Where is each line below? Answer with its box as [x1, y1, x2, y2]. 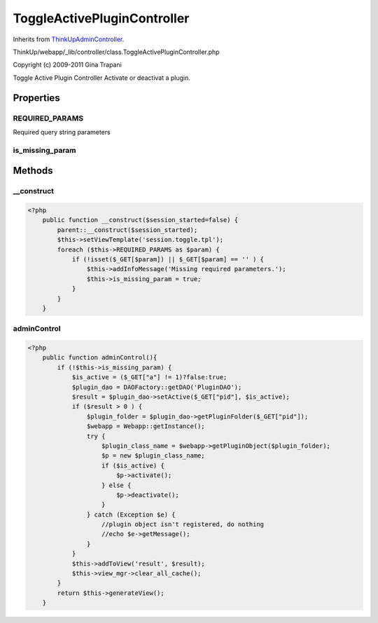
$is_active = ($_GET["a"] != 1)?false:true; [71, 374, 227, 381]
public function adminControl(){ [42, 354, 157, 362]
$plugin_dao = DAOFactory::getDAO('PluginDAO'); [71, 383, 242, 391]
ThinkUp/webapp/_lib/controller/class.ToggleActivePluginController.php [13, 48, 220, 56]
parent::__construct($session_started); [57, 226, 198, 234]
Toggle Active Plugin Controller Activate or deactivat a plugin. [13, 74, 190, 82]
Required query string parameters [13, 128, 111, 136]
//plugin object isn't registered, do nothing [101, 521, 265, 528]
